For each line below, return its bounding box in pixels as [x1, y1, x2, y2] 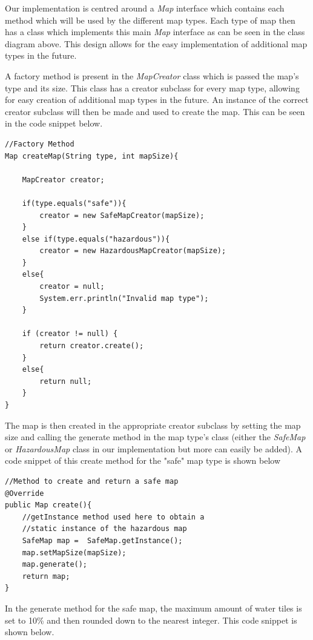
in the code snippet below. [5, 117, 103, 130]
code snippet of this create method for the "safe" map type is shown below [5, 454, 281, 467]
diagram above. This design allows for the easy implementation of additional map [5, 37, 308, 50]
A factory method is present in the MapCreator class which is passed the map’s [5, 69, 299, 82]
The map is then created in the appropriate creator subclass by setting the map [5, 418, 301, 431]
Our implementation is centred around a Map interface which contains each [5, 2, 285, 14]
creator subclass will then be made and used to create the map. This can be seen [5, 105, 305, 117]
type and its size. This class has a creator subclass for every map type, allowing [5, 81, 300, 94]
